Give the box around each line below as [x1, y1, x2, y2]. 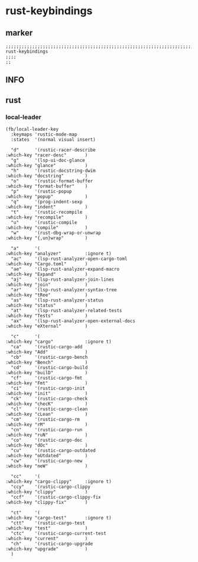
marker [5, 28, 33, 38]
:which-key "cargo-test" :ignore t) [5, 515, 112, 521]
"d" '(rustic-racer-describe [11, 147, 96, 153]
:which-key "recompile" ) [5, 214, 88, 220]
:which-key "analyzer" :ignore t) [5, 251, 112, 257]
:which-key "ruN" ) [5, 432, 88, 438]
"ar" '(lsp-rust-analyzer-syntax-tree [11, 287, 117, 293]
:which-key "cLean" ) [5, 412, 88, 418]
